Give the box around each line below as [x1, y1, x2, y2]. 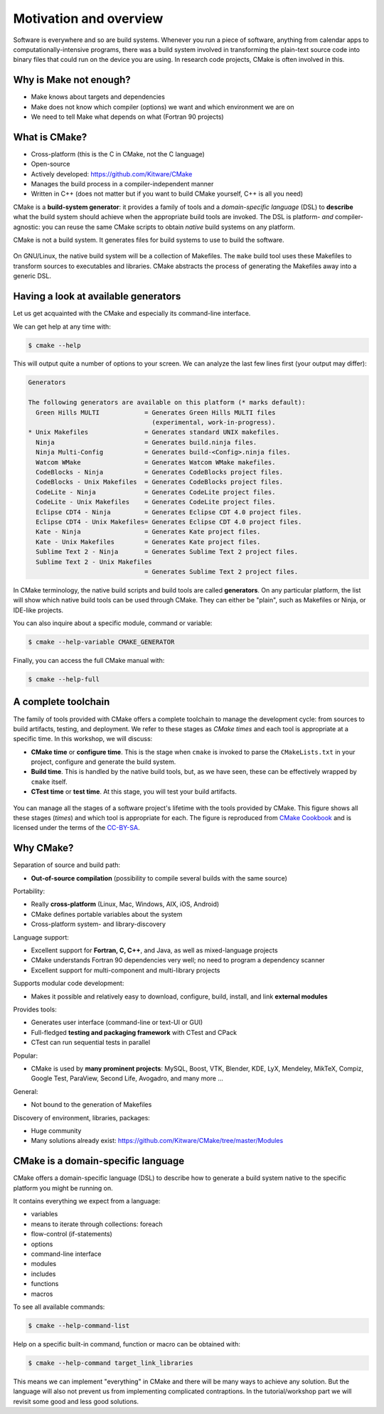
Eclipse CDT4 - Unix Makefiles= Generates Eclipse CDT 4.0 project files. [36, 518, 302, 526]
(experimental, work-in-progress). [151, 418, 276, 427]
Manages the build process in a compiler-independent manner [31, 180, 214, 188]
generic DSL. [13, 272, 51, 280]
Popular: [13, 1051, 38, 1060]
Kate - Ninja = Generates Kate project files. [36, 528, 261, 536]
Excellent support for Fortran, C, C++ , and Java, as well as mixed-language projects [31, 946, 278, 955]
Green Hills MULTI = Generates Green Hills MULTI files [36, 408, 276, 416]
